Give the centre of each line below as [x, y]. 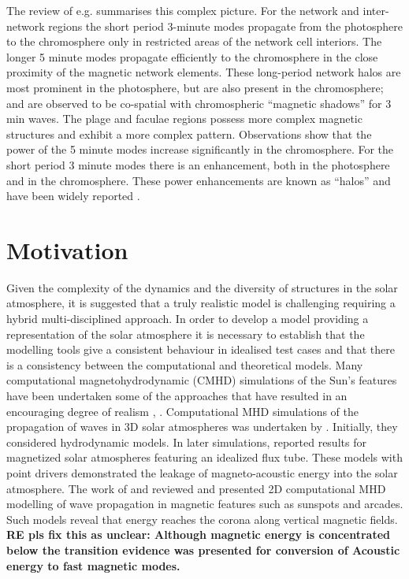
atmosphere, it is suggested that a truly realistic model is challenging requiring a [201, 303]
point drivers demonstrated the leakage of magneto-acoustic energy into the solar [202, 472]
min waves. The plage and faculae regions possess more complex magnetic [184, 119]
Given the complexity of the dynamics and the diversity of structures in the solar [202, 287]
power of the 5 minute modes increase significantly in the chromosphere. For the [200, 149]
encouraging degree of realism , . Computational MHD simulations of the [183, 411]
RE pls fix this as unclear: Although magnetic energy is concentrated [199, 534]
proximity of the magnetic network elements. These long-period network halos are [204, 72]
